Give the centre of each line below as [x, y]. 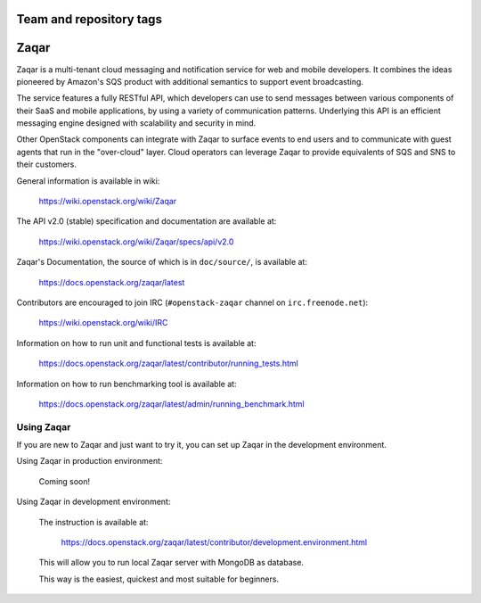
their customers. [47, 164]
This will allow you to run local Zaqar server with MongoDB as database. [171, 563]
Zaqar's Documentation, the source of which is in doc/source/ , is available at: [162, 262]
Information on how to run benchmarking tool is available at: [126, 384]
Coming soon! [65, 481]
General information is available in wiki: [88, 181]
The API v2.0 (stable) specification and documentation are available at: [147, 221]
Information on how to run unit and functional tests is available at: [136, 343]
